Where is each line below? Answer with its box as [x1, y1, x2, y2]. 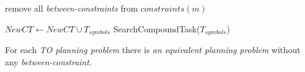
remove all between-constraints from [5, 2, 138, 14]
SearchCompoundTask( [113, 22, 200, 35]
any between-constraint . [5, 55, 92, 68]
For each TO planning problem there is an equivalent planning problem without [5, 43, 301, 56]
